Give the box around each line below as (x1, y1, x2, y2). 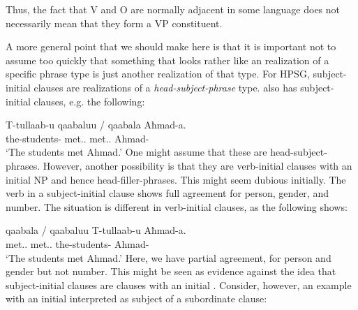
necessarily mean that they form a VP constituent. (6, 15, 223, 30)
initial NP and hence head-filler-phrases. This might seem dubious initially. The (6, 172, 346, 186)
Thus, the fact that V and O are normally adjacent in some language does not (6, 2, 341, 16)
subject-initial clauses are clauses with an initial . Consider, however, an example (6, 277, 352, 292)
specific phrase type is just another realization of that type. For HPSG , (6, 66, 310, 81)
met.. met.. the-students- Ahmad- (6, 236, 149, 251)
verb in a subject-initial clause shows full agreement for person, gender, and (6, 186, 329, 200)
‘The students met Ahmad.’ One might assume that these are (6, 145, 267, 159)
